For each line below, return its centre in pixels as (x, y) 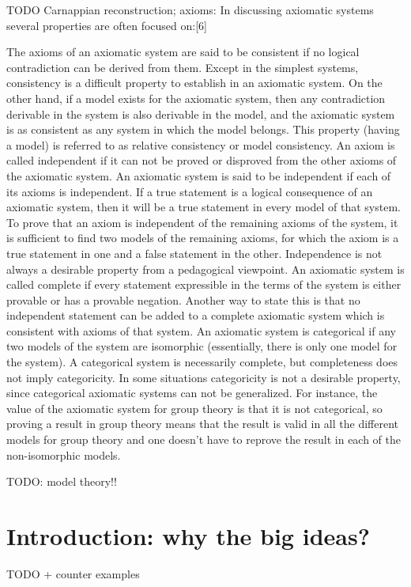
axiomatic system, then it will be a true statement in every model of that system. (204, 207)
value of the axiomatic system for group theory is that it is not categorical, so (194, 408)
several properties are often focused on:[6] (107, 25)
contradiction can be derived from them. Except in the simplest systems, (183, 67)
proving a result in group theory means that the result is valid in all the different (203, 424)
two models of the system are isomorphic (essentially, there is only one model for (202, 346)
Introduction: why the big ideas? (188, 536)
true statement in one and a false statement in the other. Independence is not (194, 253)
